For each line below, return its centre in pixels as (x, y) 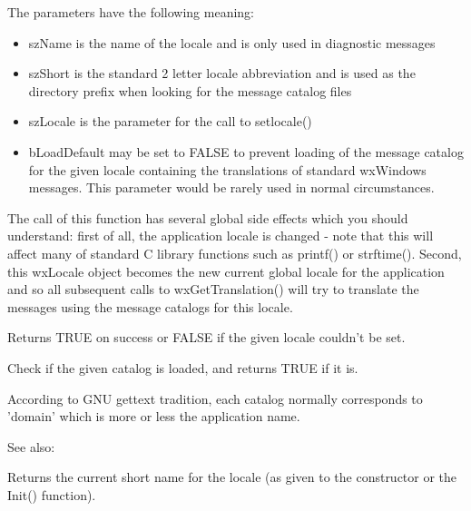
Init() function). (52, 494)
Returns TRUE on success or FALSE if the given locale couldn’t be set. (206, 337)
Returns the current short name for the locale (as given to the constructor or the (232, 477)
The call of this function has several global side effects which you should (208, 217)
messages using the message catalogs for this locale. (150, 306)
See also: (31, 446)
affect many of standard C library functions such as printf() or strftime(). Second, (235, 253)
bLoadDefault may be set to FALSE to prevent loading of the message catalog (246, 151)
